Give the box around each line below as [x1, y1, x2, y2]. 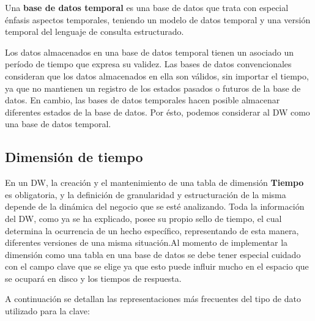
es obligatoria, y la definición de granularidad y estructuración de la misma [5, 188, 286, 201]
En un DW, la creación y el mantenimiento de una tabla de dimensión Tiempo [5, 176, 304, 189]
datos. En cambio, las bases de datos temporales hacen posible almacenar [5, 94, 280, 106]
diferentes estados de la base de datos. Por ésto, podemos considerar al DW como [5, 105, 310, 118]
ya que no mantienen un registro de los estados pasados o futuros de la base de [5, 81, 301, 94]
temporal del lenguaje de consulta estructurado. [5, 25, 184, 38]
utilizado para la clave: [5, 304, 90, 317]
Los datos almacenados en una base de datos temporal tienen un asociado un [5, 45, 294, 58]
